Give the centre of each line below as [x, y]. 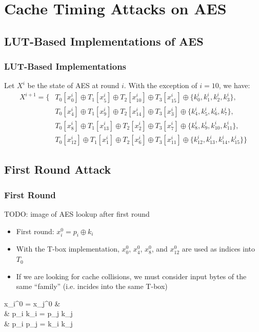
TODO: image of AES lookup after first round [77, 214]
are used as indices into [218, 249]
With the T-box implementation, [68, 249]
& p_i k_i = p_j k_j [38, 313]
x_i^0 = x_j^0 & [32, 303]
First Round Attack [58, 169]
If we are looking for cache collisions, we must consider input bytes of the [131, 276]
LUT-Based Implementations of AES [104, 41]
